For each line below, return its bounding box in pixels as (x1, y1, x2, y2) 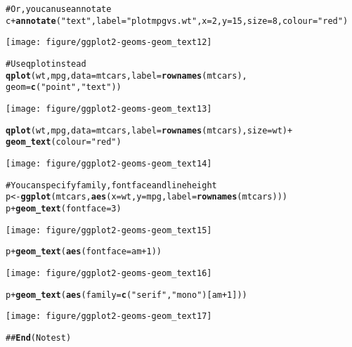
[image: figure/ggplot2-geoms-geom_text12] (6, 37, 212, 48)
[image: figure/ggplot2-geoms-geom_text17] (6, 311, 212, 322)
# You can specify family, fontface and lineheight (6, 180, 217, 190)
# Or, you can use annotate (6, 4, 112, 14)
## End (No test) (6, 332, 72, 343)
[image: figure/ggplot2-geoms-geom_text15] (6, 225, 212, 235)
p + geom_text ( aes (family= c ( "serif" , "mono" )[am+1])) (6, 289, 247, 300)
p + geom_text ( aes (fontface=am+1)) (6, 247, 162, 257)
